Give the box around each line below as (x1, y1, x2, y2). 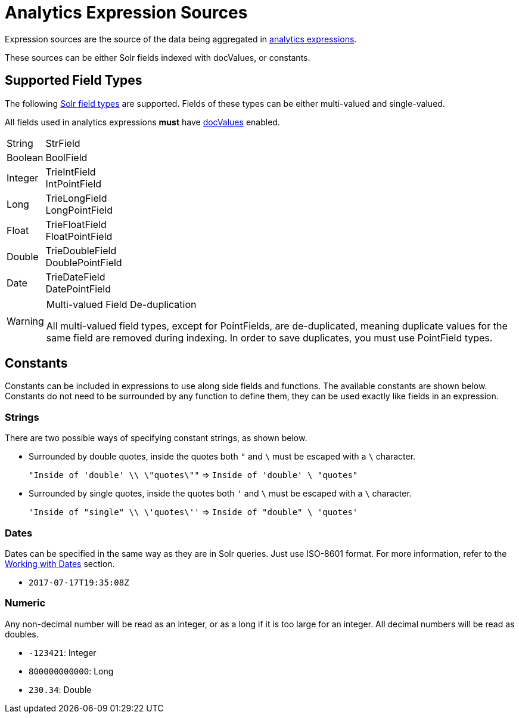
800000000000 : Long (29, 665, 114, 676)
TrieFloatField (45, 218, 107, 230)
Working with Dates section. (5, 558, 115, 569)
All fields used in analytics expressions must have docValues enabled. (5, 116, 280, 127)
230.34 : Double (29, 684, 92, 695)
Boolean (7, 151, 43, 164)
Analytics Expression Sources (5, 2, 248, 23)
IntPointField (45, 177, 102, 190)
